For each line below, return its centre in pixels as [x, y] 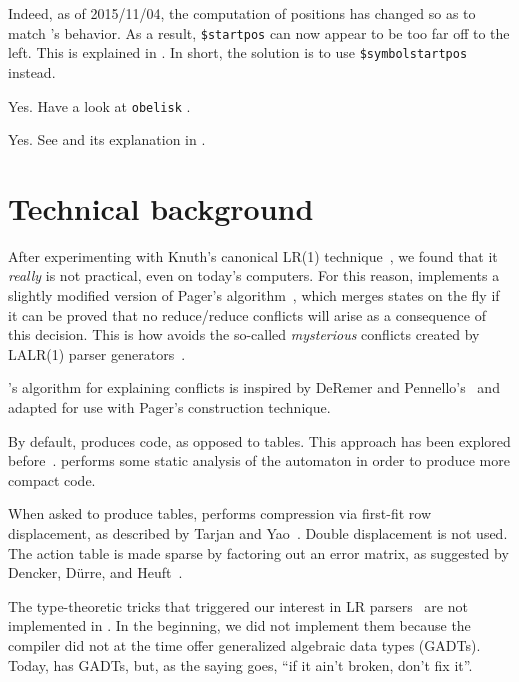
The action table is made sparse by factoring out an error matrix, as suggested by [258, 552]
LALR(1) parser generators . [97, 353]
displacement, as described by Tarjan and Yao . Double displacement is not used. [258, 533]
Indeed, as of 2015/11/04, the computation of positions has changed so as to [242, 13]
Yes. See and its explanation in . [107, 139]
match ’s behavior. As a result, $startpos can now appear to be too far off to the [259, 32]
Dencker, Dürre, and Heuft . [95, 572]
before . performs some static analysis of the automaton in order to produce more [259, 460]
